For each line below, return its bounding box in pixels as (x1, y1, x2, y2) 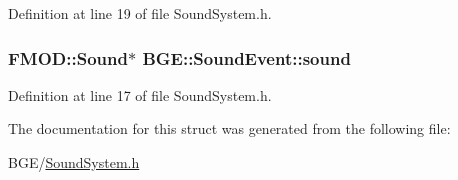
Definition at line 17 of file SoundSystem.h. (8, 84, 272, 105)
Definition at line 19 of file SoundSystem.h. (8, 3, 272, 23)
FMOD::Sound (8, 45, 128, 70)
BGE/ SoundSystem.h (8, 152, 140, 172)
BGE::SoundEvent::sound (142, 45, 351, 70)
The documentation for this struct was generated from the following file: (8, 118, 451, 139)
